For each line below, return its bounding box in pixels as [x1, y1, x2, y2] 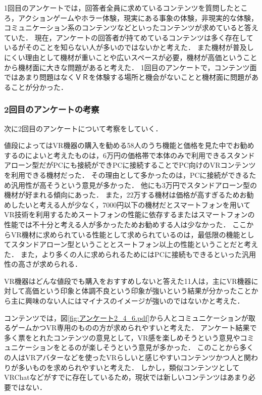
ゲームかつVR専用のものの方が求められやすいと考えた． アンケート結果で [11, 322, 257, 333]
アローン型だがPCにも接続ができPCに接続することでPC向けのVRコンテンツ [4, 160, 256, 170]
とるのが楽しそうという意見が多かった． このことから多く [60, 342, 254, 353]
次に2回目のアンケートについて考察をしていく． [4, 123, 163, 133]
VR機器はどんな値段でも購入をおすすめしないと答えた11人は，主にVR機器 [4, 275, 251, 286]
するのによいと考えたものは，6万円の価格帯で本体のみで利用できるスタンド [4, 150, 255, 160]
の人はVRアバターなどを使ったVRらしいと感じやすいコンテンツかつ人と [4, 352, 244, 363]
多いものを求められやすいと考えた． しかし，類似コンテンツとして [18, 362, 240, 372]
